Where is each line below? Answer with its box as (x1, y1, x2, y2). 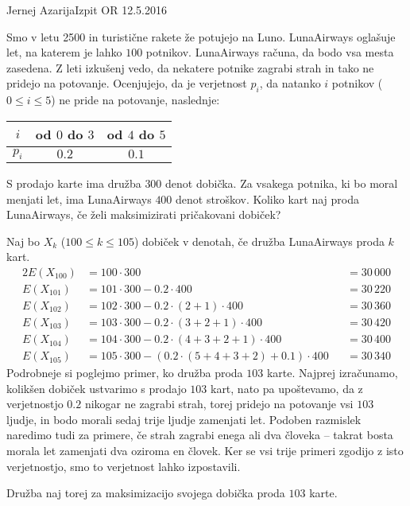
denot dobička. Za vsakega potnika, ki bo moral (165, 174, 398, 191)
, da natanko (259, 75, 321, 91)
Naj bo (6, 232, 41, 249)
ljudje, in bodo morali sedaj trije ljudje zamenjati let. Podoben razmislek (6, 411, 362, 427)
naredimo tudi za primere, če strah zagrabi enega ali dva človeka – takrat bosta (6, 426, 393, 443)
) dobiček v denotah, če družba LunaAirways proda (133, 232, 385, 249)
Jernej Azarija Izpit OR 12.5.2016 (6, 2, 167, 18)
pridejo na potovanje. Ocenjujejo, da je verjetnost (6, 75, 247, 91)
